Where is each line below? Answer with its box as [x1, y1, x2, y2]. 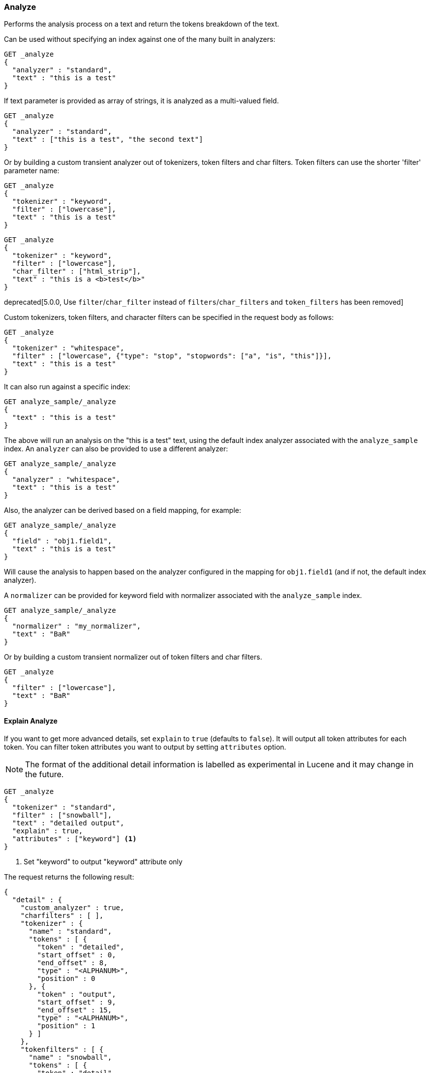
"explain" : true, [12, 826, 83, 835]
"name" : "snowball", [29, 1053, 112, 1061]
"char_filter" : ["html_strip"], [12, 267, 141, 276]
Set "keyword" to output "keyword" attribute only [24, 857, 183, 866]
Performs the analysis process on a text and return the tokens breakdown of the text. [4, 20, 279, 29]
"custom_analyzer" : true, [20, 903, 124, 912]
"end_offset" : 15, [37, 1006, 112, 1014]
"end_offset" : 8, [37, 958, 108, 967]
